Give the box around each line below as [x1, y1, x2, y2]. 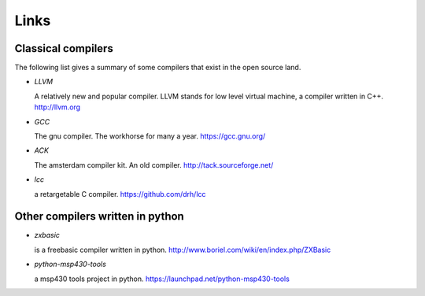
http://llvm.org [34, 102, 81, 112]
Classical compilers [14, 42, 113, 55]
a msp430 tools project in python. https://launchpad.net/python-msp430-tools [34, 274, 290, 283]
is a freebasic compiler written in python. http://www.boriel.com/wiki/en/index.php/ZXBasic [34, 245, 331, 254]
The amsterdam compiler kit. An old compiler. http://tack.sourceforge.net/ [34, 160, 274, 169]
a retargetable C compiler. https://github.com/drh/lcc [34, 189, 206, 198]
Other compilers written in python [14, 209, 184, 224]
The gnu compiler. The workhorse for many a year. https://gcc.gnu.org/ [34, 131, 266, 141]
